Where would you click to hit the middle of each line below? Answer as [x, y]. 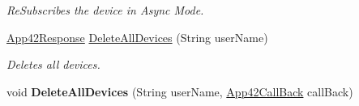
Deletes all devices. [53, 64]
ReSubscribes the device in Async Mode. [105, 10]
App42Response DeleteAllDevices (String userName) [137, 37]
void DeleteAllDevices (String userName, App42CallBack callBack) [180, 91]
